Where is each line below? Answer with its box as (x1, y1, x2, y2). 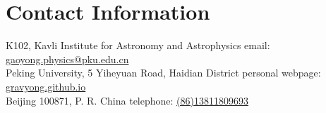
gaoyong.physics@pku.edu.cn (6, 51, 129, 66)
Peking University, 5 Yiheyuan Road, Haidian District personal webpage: (6, 65, 321, 80)
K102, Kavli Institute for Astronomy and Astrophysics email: (6, 38, 270, 53)
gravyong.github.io (6, 79, 86, 93)
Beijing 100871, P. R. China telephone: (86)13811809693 (6, 93, 249, 107)
